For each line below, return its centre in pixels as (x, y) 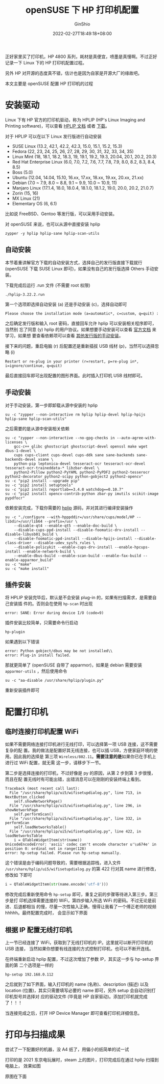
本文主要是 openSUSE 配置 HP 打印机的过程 (49, 83)
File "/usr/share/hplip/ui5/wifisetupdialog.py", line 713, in (75, 793)
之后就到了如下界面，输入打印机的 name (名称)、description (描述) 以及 (77, 984)
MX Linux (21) (26, 198)
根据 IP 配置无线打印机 (39, 930)
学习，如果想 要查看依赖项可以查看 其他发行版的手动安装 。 (64, 335)
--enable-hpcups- (132, 547)
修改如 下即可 (19, 875)
